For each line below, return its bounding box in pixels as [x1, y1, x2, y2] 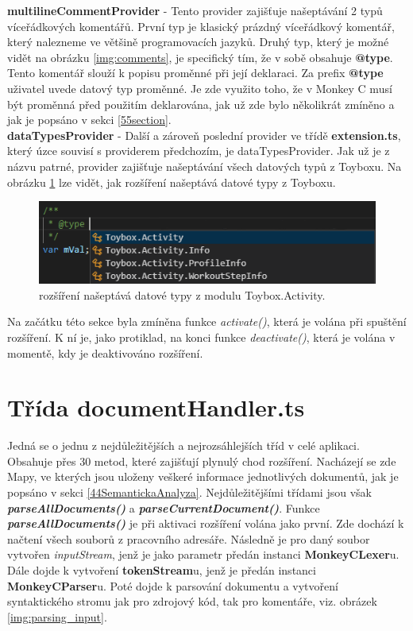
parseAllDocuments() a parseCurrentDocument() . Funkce [7, 499, 320, 516]
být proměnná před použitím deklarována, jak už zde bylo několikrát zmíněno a [7, 95, 395, 112]
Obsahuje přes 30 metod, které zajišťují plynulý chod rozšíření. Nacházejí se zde [7, 452, 396, 469]
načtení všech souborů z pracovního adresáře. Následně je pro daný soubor [7, 530, 370, 547]
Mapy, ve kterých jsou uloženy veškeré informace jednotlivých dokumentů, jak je [7, 468, 399, 485]
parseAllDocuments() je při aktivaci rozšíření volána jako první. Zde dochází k [7, 515, 404, 532]
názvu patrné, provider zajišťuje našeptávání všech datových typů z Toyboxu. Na [7, 157, 402, 174]
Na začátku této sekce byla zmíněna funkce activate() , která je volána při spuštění [7, 313, 407, 330]
